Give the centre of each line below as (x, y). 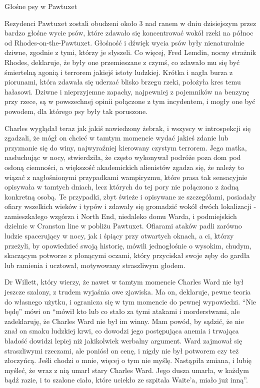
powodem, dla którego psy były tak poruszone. (76, 111)
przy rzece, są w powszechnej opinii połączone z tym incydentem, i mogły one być (130, 101)
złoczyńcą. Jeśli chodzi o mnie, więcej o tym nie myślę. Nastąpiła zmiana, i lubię (128, 360)
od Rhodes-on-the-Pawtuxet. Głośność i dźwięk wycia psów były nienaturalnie (124, 42)
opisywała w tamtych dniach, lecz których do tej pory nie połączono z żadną (122, 187)
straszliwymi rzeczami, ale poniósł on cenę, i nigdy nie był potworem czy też (122, 350)
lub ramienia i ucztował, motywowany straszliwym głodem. (95, 265)
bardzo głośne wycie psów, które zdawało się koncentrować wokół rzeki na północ (129, 33)
